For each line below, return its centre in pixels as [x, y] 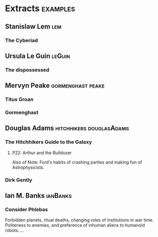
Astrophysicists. [28, 167]
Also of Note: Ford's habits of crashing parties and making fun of [77, 162]
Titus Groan [19, 99]
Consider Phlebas [26, 209]
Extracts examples [40, 9]
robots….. [15, 230]
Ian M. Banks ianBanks [38, 196]
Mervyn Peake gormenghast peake [55, 86]
